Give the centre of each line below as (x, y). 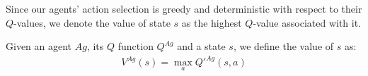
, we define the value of (283, 46)
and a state (201, 46)
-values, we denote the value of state (92, 22)
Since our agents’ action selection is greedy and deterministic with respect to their (184, 8)
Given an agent (39, 46)
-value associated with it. (307, 22)
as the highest (212, 22)
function (136, 46)
